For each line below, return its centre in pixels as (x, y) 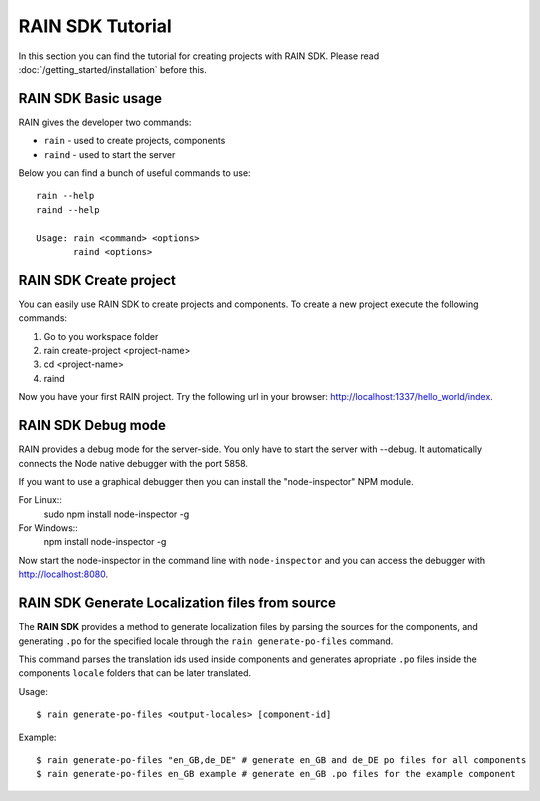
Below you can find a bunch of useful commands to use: (134, 173)
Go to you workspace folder (101, 336)
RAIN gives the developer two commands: (105, 122)
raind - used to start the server (109, 154)
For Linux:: (40, 500)
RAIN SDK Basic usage (90, 98)
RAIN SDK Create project (97, 280)
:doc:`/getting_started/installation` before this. (112, 69)
